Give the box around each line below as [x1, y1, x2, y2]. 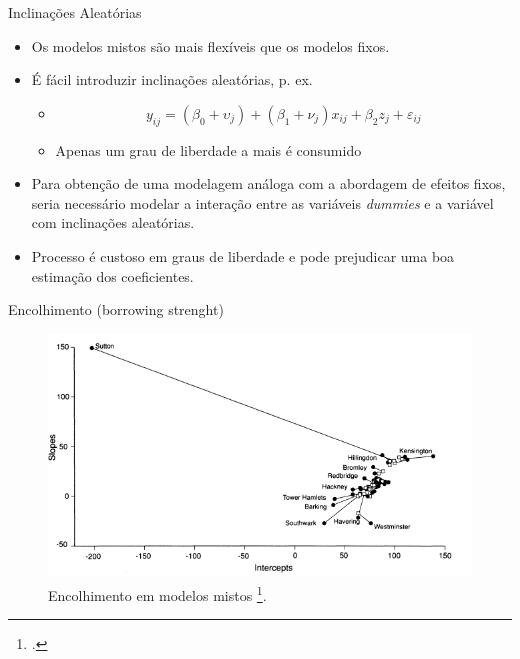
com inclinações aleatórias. [31, 212, 195, 233]
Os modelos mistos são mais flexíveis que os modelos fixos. [31, 35, 390, 56]
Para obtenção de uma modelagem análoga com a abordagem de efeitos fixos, [31, 173, 506, 194]
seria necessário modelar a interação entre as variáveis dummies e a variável [31, 192, 494, 213]
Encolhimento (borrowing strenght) [8, 299, 224, 320]
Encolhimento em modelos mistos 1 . [48, 582, 267, 605]
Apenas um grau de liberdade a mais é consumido [55, 139, 362, 160]
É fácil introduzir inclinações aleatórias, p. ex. [31, 69, 313, 90]
